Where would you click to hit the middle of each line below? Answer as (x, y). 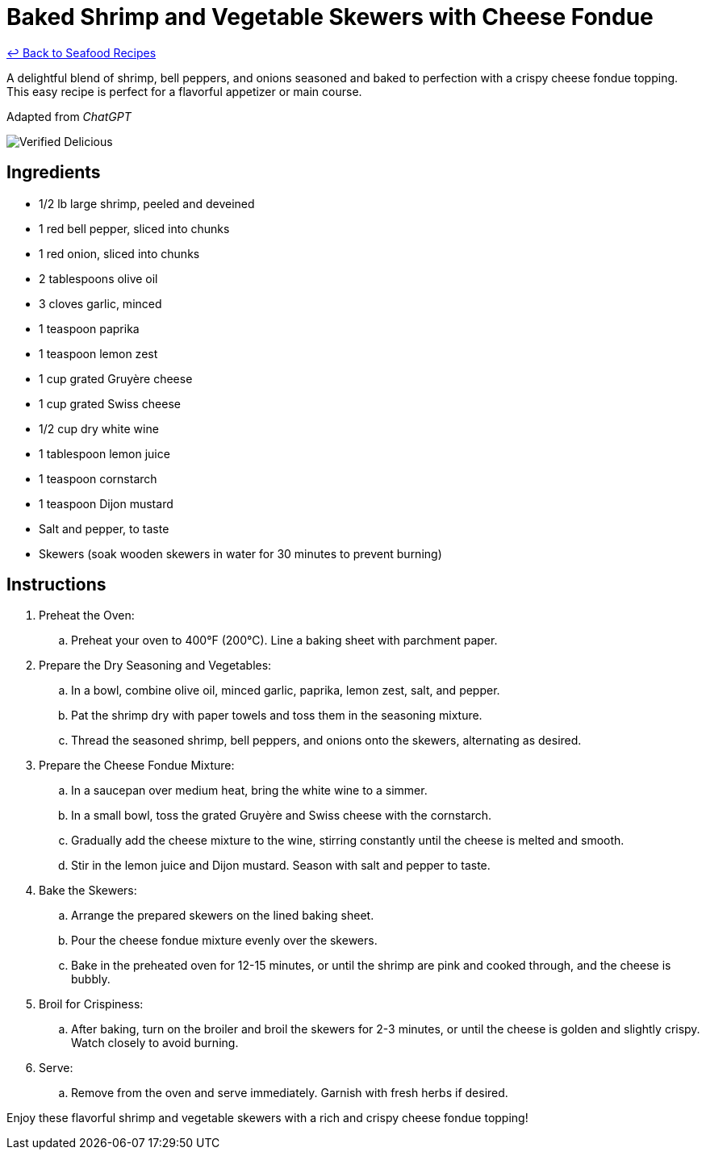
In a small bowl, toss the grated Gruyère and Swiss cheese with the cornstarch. (282, 816)
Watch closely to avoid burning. (155, 1043)
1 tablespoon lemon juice (104, 453)
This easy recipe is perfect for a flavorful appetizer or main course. (184, 91)
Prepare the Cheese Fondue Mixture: (137, 766)
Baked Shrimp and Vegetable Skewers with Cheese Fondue (330, 17)
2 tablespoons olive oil (98, 278)
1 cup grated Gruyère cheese (116, 378)
